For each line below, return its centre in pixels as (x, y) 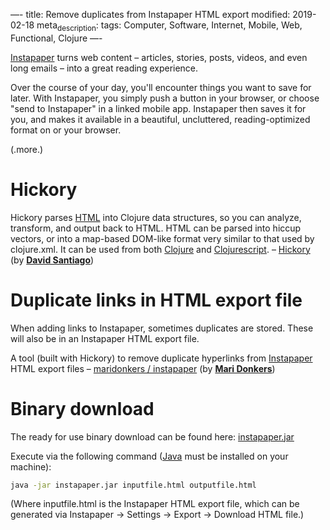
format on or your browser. (66, 130)
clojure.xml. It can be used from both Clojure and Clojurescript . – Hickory (160, 249)
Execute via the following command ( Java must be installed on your (149, 456)
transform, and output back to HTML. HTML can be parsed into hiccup (156, 228)
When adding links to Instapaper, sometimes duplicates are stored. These (162, 328)
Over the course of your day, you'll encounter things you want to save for (161, 87)
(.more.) (27, 149)
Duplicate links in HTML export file (156, 300)
